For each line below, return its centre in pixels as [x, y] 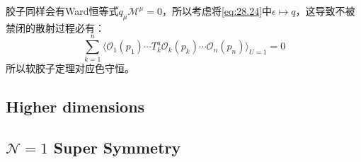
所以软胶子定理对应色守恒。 [70, 68]
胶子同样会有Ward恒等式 [62, 11]
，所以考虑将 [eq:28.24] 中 [217, 11]
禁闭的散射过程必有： [55, 27]
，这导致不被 [325, 11]
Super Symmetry [117, 147]
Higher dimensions [75, 106]
